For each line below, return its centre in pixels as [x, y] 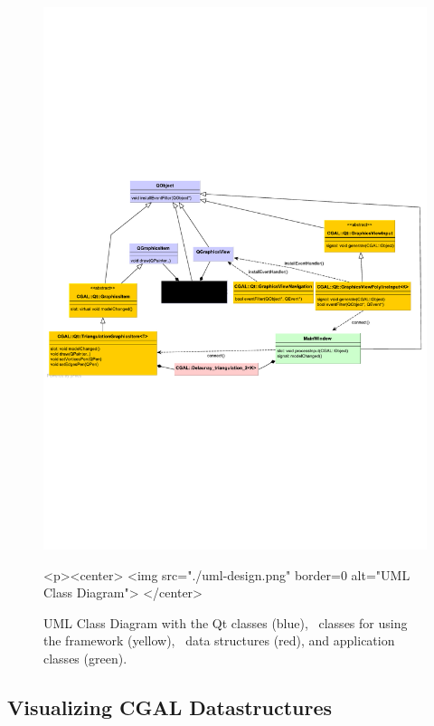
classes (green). [85, 659]
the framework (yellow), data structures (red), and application [219, 640]
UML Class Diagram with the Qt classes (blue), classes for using [226, 622]
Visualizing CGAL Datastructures [170, 707]
